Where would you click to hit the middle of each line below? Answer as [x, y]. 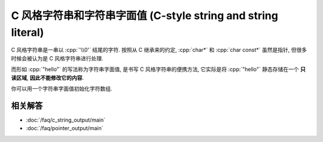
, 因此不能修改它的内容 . [56, 78]
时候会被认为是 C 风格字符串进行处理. [57, 58]
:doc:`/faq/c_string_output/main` [66, 120]
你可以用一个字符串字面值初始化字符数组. [62, 88]
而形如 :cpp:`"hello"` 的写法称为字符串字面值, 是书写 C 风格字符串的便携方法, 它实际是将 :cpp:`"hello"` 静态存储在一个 [155, 69]
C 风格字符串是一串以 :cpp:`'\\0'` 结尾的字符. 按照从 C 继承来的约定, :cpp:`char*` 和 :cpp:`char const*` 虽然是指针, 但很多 [159, 50]
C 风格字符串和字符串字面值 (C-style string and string [144, 16]
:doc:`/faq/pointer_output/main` [65, 128]
